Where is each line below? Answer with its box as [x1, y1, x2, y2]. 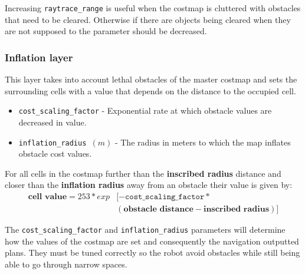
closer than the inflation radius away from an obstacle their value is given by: [5, 179, 293, 191]
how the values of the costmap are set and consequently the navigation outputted [5, 235, 299, 247]
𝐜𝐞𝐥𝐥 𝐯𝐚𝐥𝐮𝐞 [28, 192, 67, 201]
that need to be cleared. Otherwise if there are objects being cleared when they [5, 13, 291, 25]
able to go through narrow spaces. [5, 258, 127, 270]
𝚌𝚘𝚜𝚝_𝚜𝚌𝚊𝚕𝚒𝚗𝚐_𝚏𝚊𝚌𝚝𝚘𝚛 [124, 192, 205, 201]
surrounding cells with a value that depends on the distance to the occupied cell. [5, 84, 296, 97]
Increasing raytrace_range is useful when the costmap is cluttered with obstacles [5, 2, 301, 14]
